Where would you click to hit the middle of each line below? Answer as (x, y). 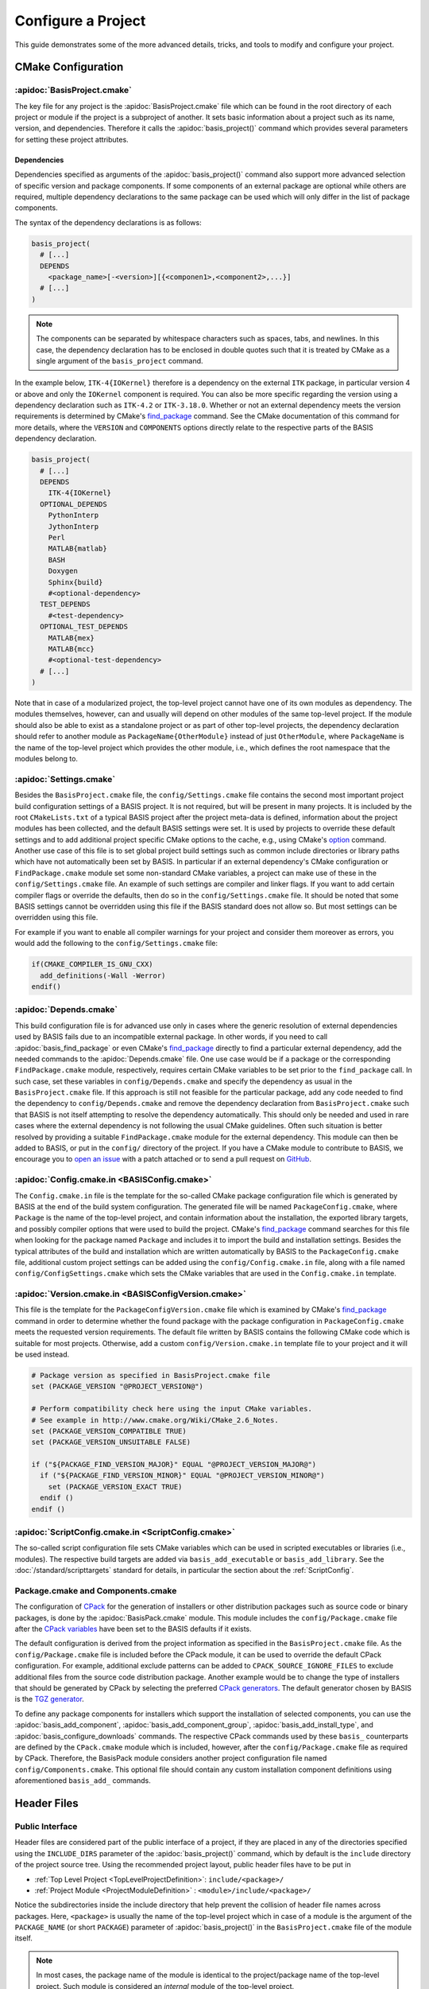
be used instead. (42, 1354)
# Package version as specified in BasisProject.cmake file (151, 1375)
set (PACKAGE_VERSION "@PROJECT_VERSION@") (118, 1387)
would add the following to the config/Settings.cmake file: (116, 944)
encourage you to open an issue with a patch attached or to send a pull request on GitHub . (163, 1159)
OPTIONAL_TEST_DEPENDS (84, 627)
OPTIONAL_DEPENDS (73, 504)
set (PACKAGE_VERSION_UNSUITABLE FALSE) (111, 1442)
